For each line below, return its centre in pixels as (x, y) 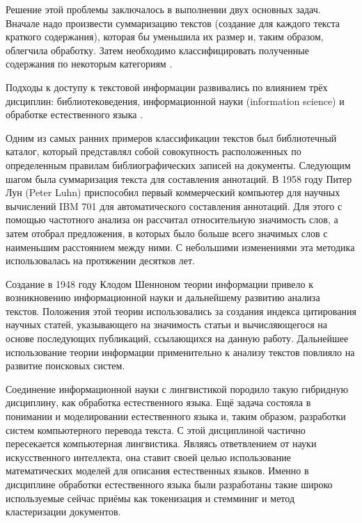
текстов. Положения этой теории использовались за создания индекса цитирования (181, 311)
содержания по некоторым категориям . (89, 64)
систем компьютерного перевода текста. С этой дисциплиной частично (156, 429)
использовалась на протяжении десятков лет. (100, 260)
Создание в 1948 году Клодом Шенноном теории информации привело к (160, 283)
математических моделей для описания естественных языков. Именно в (157, 470)
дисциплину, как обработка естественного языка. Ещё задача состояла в (158, 402)
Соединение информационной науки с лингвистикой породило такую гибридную (177, 388)
